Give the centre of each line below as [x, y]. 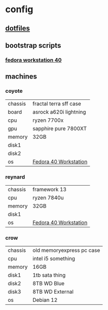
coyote [14, 91]
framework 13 [50, 189]
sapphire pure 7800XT [60, 128]
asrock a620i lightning [59, 112]
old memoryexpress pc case [66, 250]
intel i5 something [54, 259]
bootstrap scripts [33, 45]
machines [21, 77]
